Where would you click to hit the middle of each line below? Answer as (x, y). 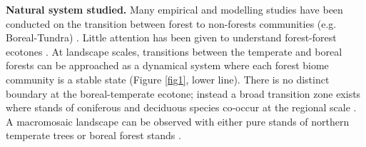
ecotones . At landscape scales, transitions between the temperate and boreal (174, 51)
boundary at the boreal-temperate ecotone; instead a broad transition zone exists (183, 93)
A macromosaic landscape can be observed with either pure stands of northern (178, 121)
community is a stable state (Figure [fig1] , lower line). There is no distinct (168, 79)
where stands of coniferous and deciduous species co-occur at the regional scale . (181, 107)
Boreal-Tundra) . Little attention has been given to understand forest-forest (171, 37)
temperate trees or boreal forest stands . (93, 135)
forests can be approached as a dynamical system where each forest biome (167, 65)
